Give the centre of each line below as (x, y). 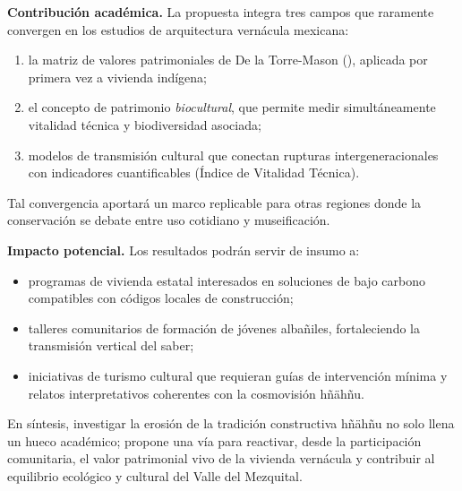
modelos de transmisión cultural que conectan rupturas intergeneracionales (233, 155)
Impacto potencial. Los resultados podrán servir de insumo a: (184, 250)
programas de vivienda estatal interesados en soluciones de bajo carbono (227, 280)
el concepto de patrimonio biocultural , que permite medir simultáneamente (232, 107)
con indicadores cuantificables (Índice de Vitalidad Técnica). (194, 172)
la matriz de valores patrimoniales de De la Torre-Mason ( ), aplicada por (228, 60)
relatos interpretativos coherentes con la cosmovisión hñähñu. (196, 393)
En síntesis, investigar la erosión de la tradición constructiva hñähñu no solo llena (231, 423)
